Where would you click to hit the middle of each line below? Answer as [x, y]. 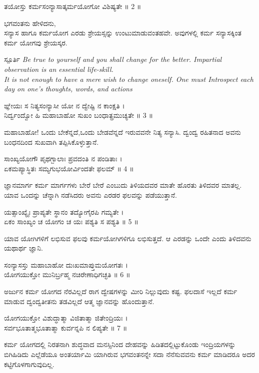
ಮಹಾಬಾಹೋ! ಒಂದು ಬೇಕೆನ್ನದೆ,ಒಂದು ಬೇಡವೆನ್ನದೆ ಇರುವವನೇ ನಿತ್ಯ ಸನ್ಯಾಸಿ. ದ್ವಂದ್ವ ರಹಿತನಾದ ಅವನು [122, 132]
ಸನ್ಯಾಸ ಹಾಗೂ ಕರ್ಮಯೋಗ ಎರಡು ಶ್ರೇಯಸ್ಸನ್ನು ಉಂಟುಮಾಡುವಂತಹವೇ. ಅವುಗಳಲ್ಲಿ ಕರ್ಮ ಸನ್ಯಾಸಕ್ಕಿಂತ [123, 33]
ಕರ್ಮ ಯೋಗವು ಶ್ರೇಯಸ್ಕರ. [36, 42]
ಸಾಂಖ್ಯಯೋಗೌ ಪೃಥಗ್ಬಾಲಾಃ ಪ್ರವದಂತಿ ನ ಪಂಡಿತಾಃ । [63, 159]
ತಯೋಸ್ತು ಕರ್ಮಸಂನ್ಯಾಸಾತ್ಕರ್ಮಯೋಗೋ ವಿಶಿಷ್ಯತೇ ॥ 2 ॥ [73, 6]
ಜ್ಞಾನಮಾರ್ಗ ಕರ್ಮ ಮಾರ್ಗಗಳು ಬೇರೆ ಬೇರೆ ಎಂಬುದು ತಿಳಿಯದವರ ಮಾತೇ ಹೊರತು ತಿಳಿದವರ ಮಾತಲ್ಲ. [123, 185]
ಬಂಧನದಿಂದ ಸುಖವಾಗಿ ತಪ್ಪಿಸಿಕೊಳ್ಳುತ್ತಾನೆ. [51, 142]
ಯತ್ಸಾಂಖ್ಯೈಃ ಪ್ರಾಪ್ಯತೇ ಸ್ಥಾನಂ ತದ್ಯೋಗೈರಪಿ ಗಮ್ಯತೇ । [64, 211]
